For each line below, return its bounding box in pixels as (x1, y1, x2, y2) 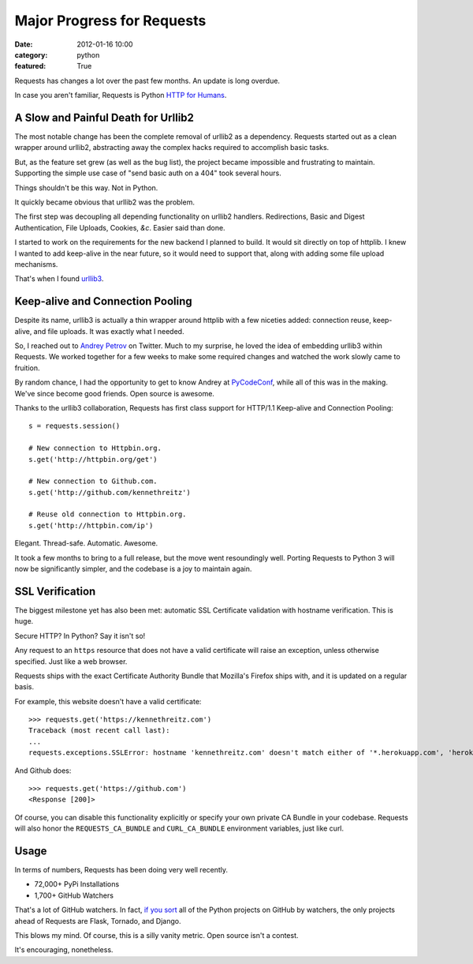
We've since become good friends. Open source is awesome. (14, 388, 214, 398)
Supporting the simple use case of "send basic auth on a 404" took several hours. (14, 168, 281, 178)
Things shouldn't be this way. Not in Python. (14, 182, 158, 193)
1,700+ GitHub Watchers (34, 891, 114, 900)
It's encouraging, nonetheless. (14, 945, 114, 955)
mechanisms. (14, 259, 58, 268)
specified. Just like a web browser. (14, 656, 128, 666)
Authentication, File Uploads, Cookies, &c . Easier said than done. (14, 223, 225, 232)
